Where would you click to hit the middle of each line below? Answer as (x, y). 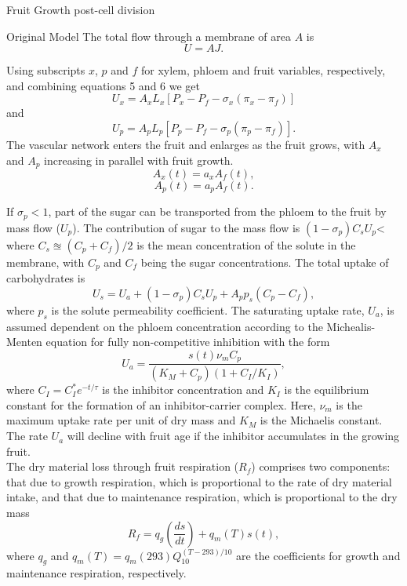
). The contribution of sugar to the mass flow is (186, 227)
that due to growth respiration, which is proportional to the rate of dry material (199, 481)
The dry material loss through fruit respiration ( (123, 466)
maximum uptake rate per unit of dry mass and (121, 420)
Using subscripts (46, 70)
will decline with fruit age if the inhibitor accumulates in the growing (233, 436)
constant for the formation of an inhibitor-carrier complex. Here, (161, 404)
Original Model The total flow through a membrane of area (149, 36)
